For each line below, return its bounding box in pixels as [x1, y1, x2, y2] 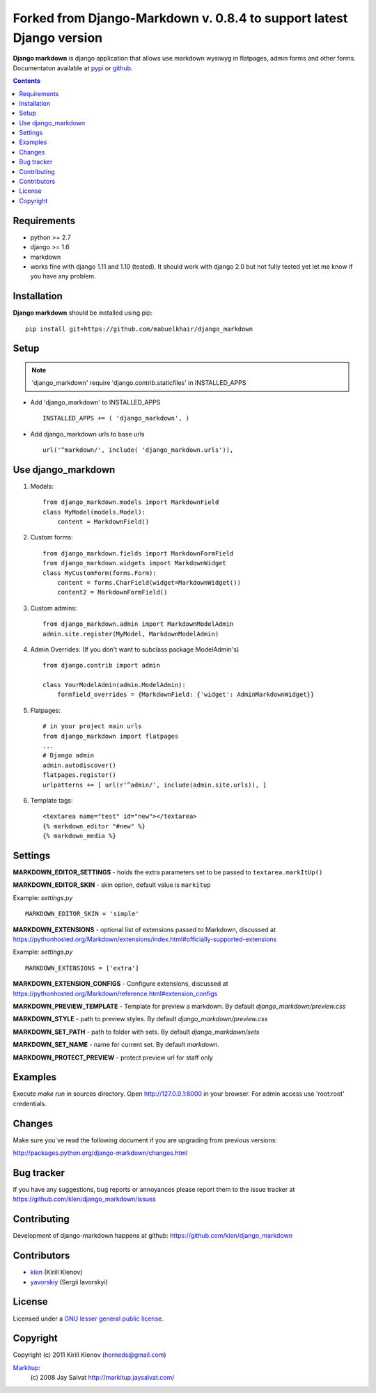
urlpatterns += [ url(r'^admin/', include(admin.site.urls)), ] [42, 780, 267, 789]
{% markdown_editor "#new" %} [42, 822, 146, 830]
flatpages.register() [42, 771, 116, 779]
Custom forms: [30, 533, 73, 542]
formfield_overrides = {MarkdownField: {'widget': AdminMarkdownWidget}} [56, 691, 315, 699]
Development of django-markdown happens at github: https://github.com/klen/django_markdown [13, 1231, 292, 1240]
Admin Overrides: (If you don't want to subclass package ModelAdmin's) [30, 645, 240, 654]
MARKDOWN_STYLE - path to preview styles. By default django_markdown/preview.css [13, 1015, 268, 1023]
